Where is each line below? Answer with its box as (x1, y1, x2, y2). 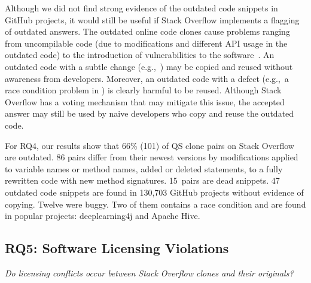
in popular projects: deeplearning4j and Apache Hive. (5, 209, 200, 222)
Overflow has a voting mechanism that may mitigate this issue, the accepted (5, 95, 285, 108)
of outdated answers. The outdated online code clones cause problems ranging (5, 25, 290, 38)
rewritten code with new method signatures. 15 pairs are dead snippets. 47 (5, 174, 280, 187)
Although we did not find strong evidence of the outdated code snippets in (5, 2, 278, 14)
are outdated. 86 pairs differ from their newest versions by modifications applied (5, 151, 298, 163)
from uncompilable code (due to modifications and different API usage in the (5, 36, 288, 49)
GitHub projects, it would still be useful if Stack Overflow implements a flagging (5, 13, 300, 26)
